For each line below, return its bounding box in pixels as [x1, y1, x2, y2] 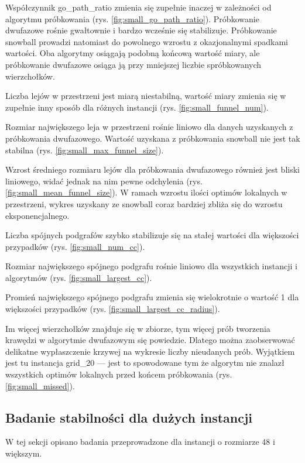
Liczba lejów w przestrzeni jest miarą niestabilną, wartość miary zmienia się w [5, 90, 286, 102]
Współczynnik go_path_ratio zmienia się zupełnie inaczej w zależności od [5, 1, 272, 13]
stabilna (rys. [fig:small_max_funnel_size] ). [5, 143, 164, 156]
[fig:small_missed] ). [5, 379, 75, 392]
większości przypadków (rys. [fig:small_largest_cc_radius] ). [5, 303, 220, 315]
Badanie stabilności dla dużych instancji [5, 408, 253, 426]
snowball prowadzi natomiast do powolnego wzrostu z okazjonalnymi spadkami [5, 35, 288, 47]
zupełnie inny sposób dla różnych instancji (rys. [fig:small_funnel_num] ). [5, 101, 269, 113]
